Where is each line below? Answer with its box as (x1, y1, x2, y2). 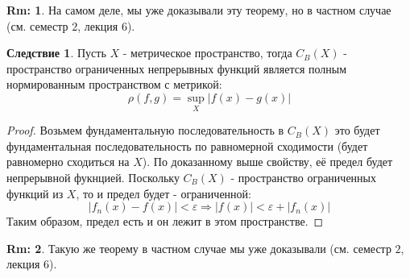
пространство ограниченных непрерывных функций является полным (6, 60, 347, 77)
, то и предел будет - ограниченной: (76, 185, 251, 201)
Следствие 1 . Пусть (6, 44, 106, 61)
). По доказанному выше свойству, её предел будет (142, 153, 393, 170)
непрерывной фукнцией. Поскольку (6, 168, 180, 185)
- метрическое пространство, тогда (122, 44, 292, 61)
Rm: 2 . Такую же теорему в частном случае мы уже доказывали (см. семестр (6, 239, 391, 256)
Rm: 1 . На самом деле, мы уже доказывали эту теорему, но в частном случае (6, 2, 391, 18)
